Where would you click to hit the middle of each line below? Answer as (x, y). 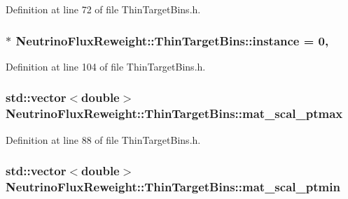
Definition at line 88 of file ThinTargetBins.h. (103, 139)
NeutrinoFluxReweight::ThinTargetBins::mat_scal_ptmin (173, 186)
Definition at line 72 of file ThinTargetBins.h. (103, 9)
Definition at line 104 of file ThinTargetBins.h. (106, 66)
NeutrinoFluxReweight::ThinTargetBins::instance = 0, (172, 40)
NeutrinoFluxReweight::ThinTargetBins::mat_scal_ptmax (174, 113)
